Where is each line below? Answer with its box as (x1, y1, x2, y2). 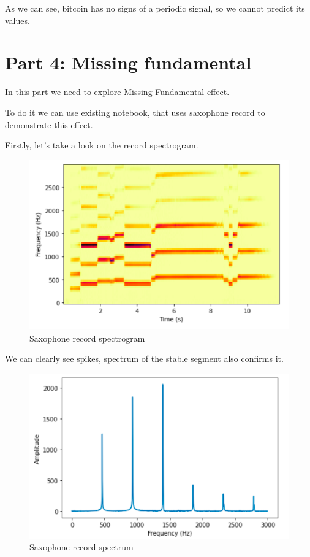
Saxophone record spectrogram (29, 331, 145, 344)
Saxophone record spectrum (29, 540, 134, 553)
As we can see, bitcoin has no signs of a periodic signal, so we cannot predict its (5, 2, 305, 14)
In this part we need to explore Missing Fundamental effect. (5, 85, 230, 98)
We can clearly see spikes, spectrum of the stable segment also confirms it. (5, 352, 284, 365)
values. (5, 13, 30, 26)
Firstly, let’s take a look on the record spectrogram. (5, 139, 198, 152)
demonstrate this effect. (5, 118, 93, 131)
